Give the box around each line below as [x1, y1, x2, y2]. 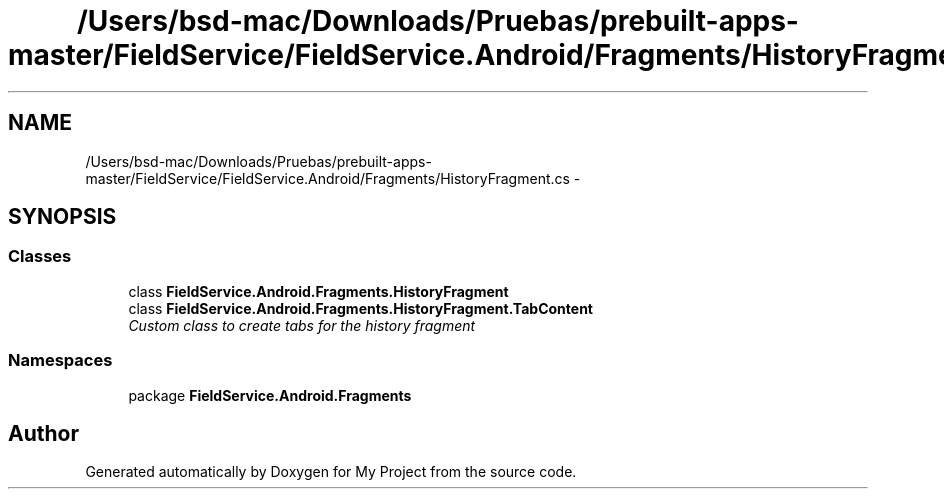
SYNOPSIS [8, 204, 117, 230]
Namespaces [8, 350, 113, 371]
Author [8, 420, 79, 446]
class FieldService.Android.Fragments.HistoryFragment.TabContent [128, 299, 593, 317]
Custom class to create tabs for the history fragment [128, 316, 476, 334]
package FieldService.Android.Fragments [128, 386, 412, 404]
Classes [8, 246, 72, 267]
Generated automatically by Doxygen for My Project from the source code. [85, 463, 577, 481]
